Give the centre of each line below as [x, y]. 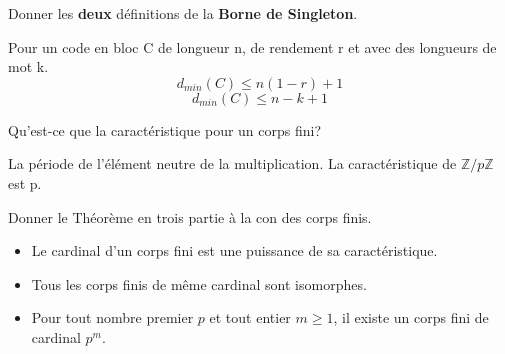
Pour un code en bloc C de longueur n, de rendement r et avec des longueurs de [252, 46]
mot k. [28, 66]
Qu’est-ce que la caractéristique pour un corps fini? [165, 129]
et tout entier [250, 317]
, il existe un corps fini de [411, 317]
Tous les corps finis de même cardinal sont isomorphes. [199, 283]
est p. [25, 182]
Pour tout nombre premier [112, 317]
